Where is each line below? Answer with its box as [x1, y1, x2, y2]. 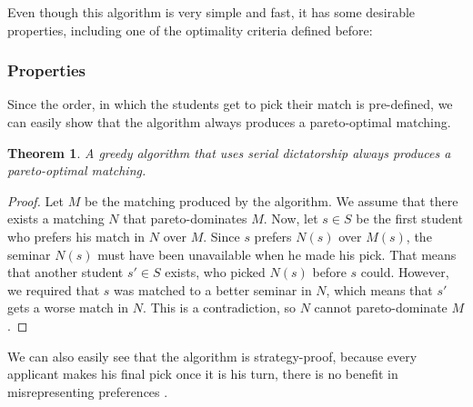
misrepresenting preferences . [7, 382, 168, 401]
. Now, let [263, 209, 318, 228]
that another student [7, 263, 124, 282]
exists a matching [7, 209, 105, 228]
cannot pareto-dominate [314, 298, 448, 317]
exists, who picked [165, 263, 266, 282]
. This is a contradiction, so [143, 298, 296, 317]
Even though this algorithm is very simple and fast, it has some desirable [7, 3, 416, 21]
